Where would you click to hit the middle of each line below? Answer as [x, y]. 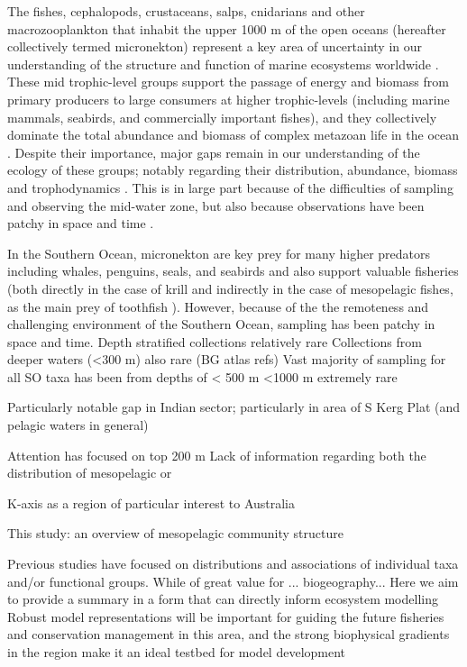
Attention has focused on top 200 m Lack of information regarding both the [217, 455]
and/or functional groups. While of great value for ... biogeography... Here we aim [233, 581]
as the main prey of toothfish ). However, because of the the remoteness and [218, 306]
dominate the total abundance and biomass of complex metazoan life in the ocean [233, 135]
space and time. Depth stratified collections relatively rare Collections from [215, 341]
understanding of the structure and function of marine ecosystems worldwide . [223, 64]
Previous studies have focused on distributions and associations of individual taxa [233, 564]
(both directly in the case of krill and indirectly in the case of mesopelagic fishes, [230, 288]
